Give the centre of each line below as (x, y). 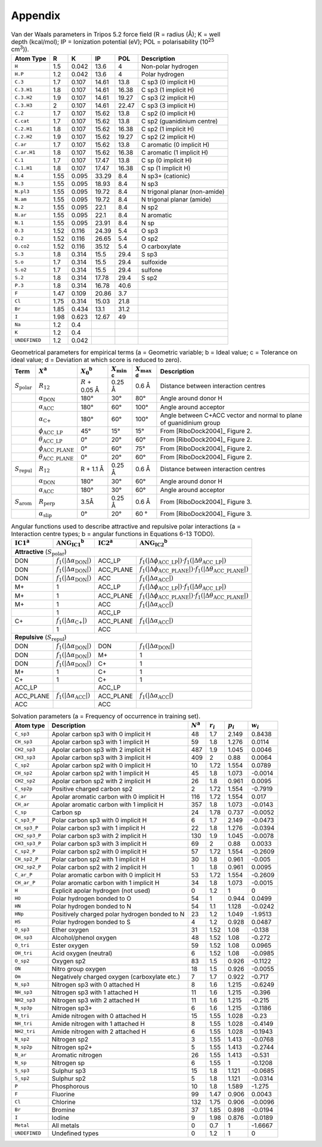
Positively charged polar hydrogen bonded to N (118, 914)
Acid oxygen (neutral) (82, 953)
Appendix (36, 16)
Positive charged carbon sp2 (92, 789)
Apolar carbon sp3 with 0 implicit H (101, 734)
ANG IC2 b (153, 543)
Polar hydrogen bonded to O (92, 898)
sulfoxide (154, 262)
